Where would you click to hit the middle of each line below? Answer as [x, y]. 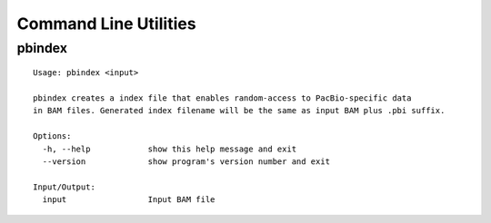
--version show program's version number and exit [186, 161]
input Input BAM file [129, 200]
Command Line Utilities [106, 24]
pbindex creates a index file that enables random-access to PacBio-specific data [222, 98]
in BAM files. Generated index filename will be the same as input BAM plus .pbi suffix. [239, 111]
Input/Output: [64, 187]
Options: [52, 136]
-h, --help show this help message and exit [170, 149]
